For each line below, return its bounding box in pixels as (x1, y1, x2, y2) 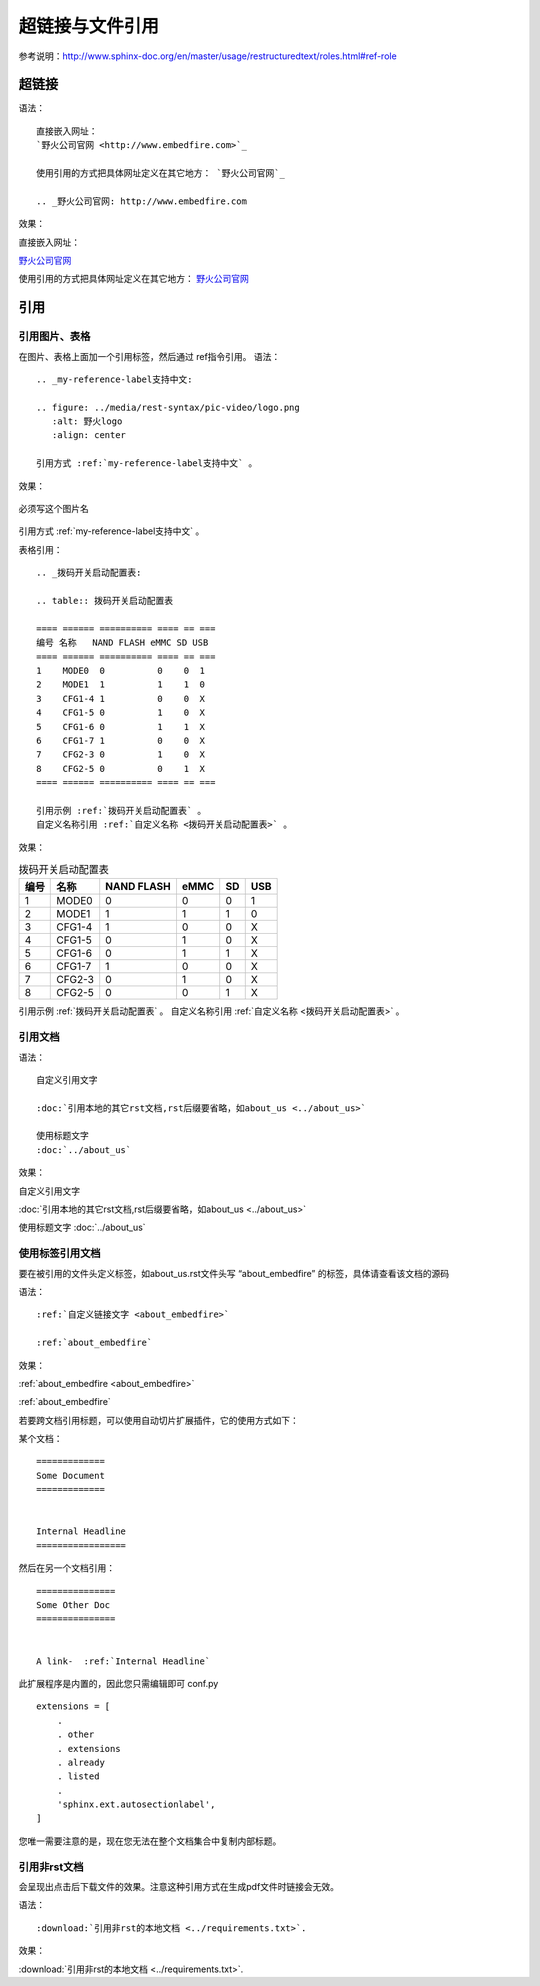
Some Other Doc (36, 1600, 111, 1610)
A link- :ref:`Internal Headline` (36, 1655, 211, 1667)
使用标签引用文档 (18, 1246, 101, 1260)
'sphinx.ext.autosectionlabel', (56, 1799, 216, 1810)
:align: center (51, 430, 127, 441)
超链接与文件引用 (18, 15, 160, 37)
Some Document (36, 1470, 105, 1481)
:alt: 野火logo (51, 416, 123, 427)
